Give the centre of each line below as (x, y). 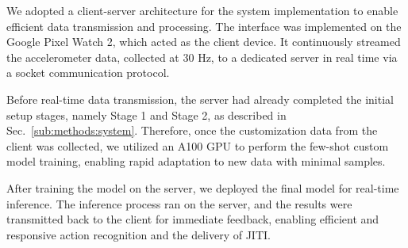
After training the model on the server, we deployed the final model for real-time (203, 187)
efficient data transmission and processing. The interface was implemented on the (204, 26)
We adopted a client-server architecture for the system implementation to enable (202, 10)
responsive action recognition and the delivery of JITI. (139, 234)
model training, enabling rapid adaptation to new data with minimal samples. (196, 161)
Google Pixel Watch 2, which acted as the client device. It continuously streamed (204, 42)
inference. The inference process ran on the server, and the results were (179, 203)
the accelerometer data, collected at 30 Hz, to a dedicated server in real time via (202, 57)
